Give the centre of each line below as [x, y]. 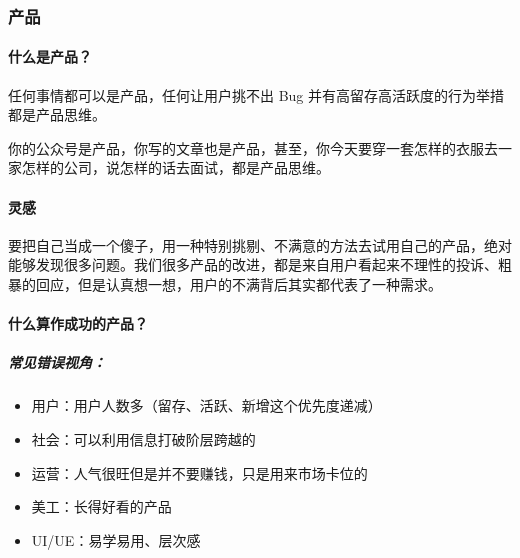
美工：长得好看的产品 [101, 506]
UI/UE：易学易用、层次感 [116, 539]
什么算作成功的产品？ [78, 323]
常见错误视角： [57, 362]
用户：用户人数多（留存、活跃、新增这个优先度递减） [206, 405]
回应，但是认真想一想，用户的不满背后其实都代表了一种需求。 [238, 284]
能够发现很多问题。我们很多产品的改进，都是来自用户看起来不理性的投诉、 [253, 264]
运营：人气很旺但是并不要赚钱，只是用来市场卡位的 [199, 472]
